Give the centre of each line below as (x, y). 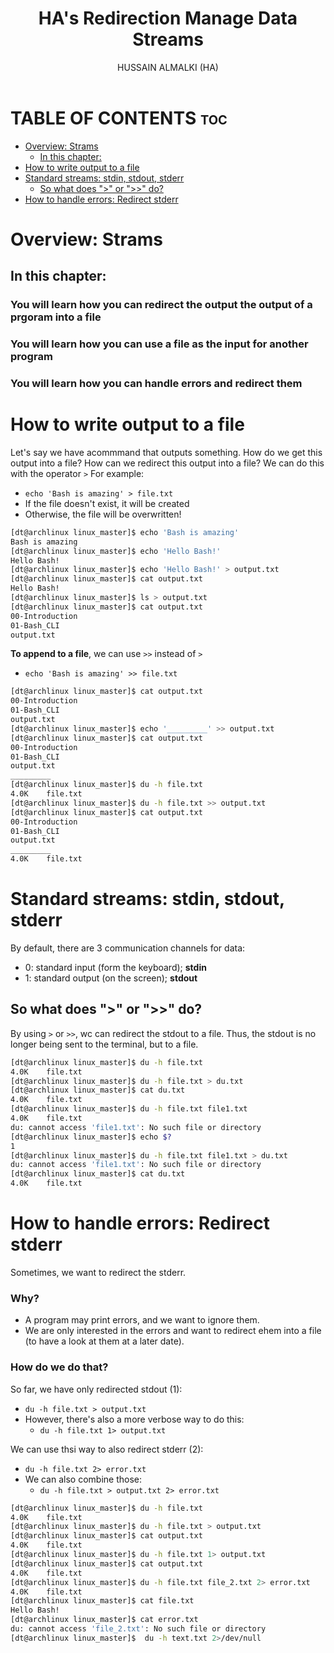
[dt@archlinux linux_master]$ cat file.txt (102, 1601)
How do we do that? (59, 1367)
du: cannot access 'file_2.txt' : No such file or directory (138, 1629)
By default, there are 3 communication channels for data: (128, 948)
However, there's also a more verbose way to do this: (134, 1419)
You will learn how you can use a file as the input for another (159, 344)
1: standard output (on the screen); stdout (111, 978)
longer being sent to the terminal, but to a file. (104, 1044)
